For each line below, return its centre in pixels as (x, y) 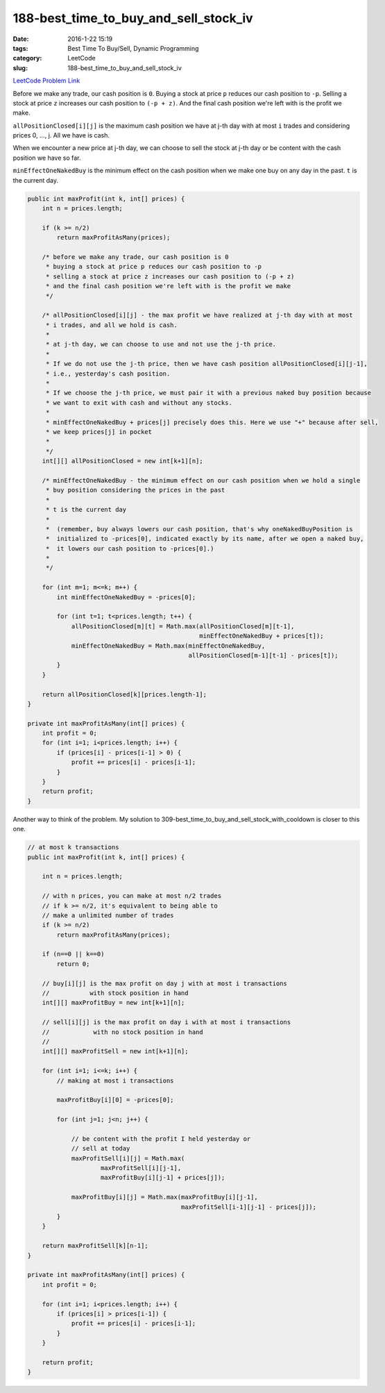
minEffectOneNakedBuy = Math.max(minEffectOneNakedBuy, (168, 645)
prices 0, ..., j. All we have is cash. (61, 135)
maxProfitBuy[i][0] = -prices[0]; (115, 1100)
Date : (21, 39)
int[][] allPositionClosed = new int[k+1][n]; (123, 461)
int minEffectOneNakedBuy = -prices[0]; (126, 597)
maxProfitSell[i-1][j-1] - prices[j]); (249, 1207)
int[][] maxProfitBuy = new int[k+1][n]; (113, 1003)
